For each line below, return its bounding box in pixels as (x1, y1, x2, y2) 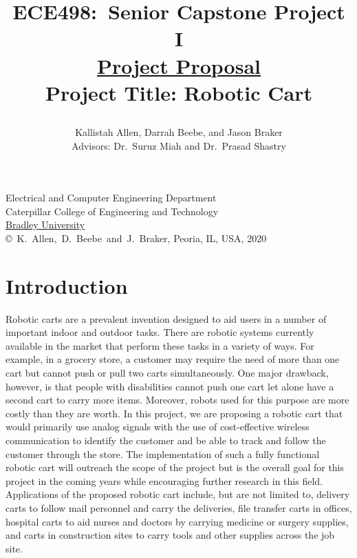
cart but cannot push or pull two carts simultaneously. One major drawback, (6, 366, 329, 379)
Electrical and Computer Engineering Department (6, 190, 217, 205)
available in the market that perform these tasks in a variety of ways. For (6, 338, 314, 352)
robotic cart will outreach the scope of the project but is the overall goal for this (6, 460, 345, 475)
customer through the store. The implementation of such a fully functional (6, 446, 320, 461)
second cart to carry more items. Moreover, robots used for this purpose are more (6, 392, 349, 407)
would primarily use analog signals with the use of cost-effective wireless (6, 419, 310, 434)
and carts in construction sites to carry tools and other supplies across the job (6, 528, 335, 542)
